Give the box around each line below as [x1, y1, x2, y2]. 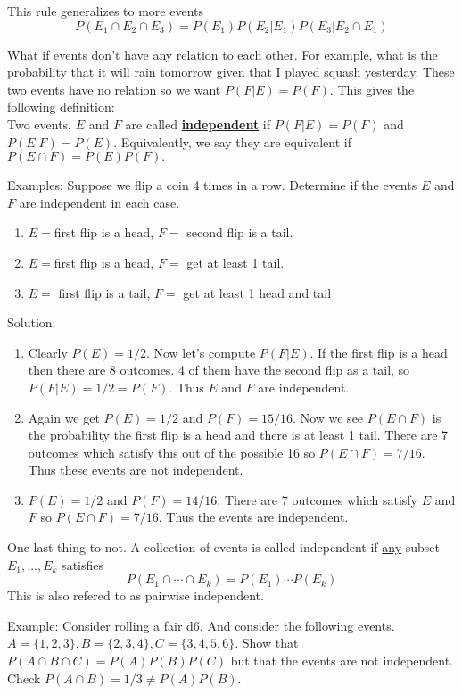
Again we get [28, 408, 100, 426]
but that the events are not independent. [230, 651, 454, 670]
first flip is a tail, [58, 283, 151, 302]
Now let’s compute [153, 343, 256, 361]
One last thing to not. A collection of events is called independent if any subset [7, 538, 440, 557]
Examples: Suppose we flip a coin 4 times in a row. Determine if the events [7, 176, 417, 194]
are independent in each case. [19, 193, 180, 211]
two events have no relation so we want [7, 79, 221, 98]
